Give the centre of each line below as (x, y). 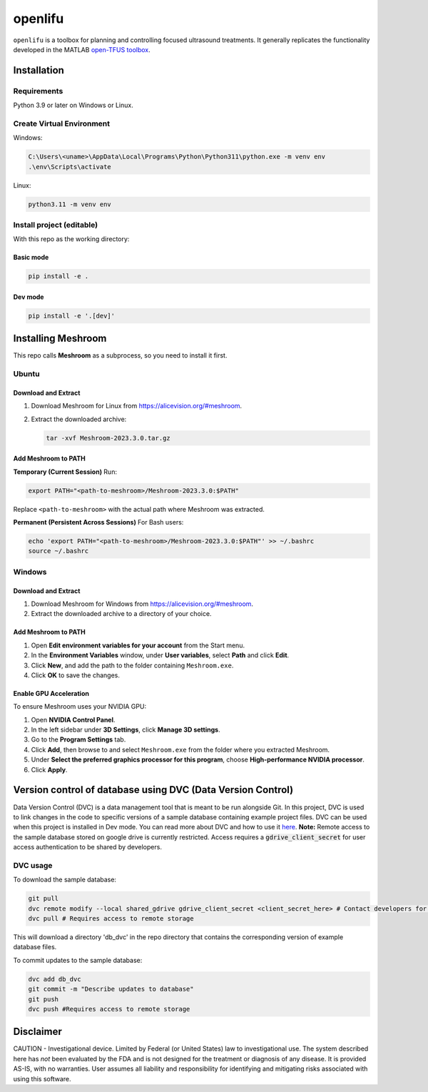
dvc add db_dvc (55, 979)
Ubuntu (26, 374)
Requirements (38, 91)
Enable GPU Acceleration (51, 693)
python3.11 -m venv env (70, 204)
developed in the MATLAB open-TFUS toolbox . (82, 49)
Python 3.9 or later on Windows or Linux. (73, 105)
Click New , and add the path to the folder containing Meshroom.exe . (132, 665)
